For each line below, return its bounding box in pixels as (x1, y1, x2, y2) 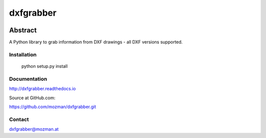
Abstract (9, 26, 37, 34)
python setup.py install (21, 63, 68, 69)
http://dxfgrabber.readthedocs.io (9, 86, 76, 92)
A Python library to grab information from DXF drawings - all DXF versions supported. (9, 39, 183, 45)
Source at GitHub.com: (9, 95, 56, 101)
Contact (9, 116, 29, 123)
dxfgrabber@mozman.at (9, 126, 59, 132)
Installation (9, 51, 37, 58)
